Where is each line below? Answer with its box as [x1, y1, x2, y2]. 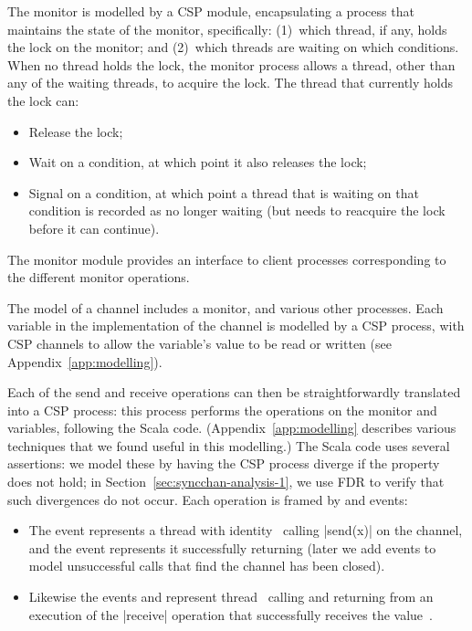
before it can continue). [28, 218, 160, 237]
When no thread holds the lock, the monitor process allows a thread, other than [7, 55, 456, 74]
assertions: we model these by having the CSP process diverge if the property [7, 454, 440, 473]
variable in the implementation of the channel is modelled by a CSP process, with [7, 316, 465, 335]
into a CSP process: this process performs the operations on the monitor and [7, 400, 437, 419]
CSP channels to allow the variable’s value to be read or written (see [7, 333, 392, 352]
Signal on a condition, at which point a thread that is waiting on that [28, 183, 419, 202]
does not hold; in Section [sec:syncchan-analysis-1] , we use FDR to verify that [7, 472, 445, 491]
